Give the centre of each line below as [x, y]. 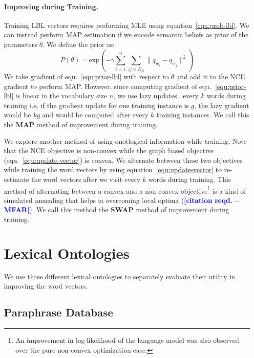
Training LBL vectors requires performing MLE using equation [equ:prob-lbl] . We [127, 25]
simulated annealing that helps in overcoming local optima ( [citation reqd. [118, 200]
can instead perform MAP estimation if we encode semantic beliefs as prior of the [126, 34]
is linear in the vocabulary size [62, 96]
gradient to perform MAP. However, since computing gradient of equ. [108, 86]
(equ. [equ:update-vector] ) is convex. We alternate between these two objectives [123, 160]
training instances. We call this [203, 115]
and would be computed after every [95, 115]
